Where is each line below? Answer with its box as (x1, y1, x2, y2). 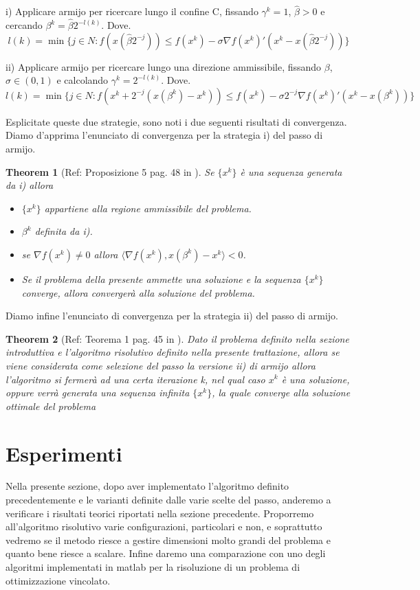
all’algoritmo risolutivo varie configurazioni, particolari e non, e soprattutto (5, 519, 322, 534)
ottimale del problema (5, 398, 96, 413)
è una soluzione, (281, 372, 350, 386)
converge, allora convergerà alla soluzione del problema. (21, 285, 255, 299)
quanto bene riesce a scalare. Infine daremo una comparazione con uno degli (5, 546, 326, 560)
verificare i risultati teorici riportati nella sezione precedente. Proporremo (5, 506, 314, 520)
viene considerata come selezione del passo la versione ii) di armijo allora (5, 358, 316, 372)
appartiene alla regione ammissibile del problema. (44, 201, 252, 215)
